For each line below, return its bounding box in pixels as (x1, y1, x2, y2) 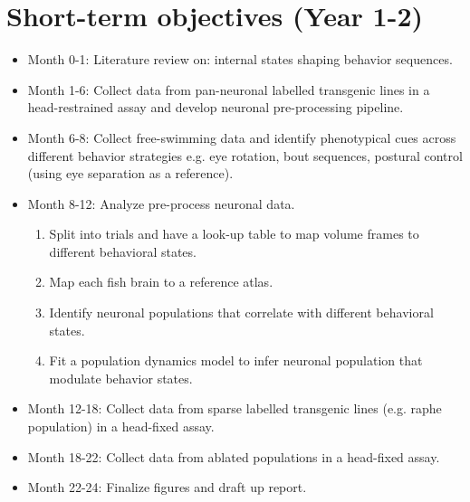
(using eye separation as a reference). (27, 164, 234, 183)
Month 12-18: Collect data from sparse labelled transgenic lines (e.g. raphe (27, 399, 442, 418)
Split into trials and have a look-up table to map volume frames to (49, 224, 419, 243)
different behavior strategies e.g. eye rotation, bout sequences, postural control (27, 146, 463, 165)
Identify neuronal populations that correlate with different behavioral (49, 303, 434, 322)
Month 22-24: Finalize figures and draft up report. (27, 478, 307, 497)
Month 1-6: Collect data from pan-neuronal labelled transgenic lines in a (27, 80, 430, 99)
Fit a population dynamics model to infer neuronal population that (49, 351, 423, 370)
